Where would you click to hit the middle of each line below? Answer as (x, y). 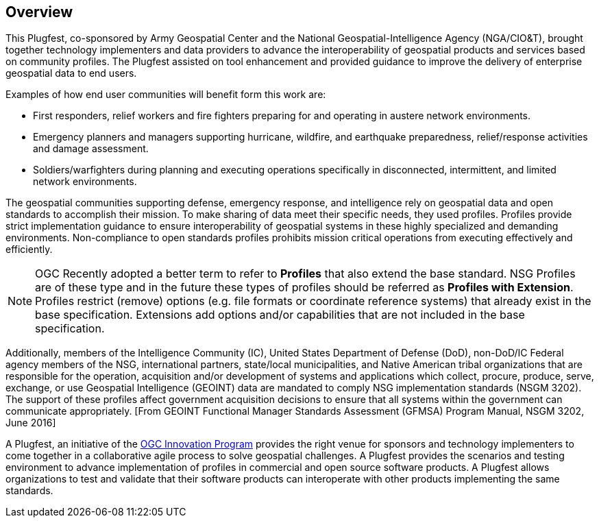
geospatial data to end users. (71, 73)
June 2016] (31, 423)
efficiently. (29, 250)
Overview (39, 12)
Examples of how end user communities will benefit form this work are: (166, 95)
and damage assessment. (91, 149)
